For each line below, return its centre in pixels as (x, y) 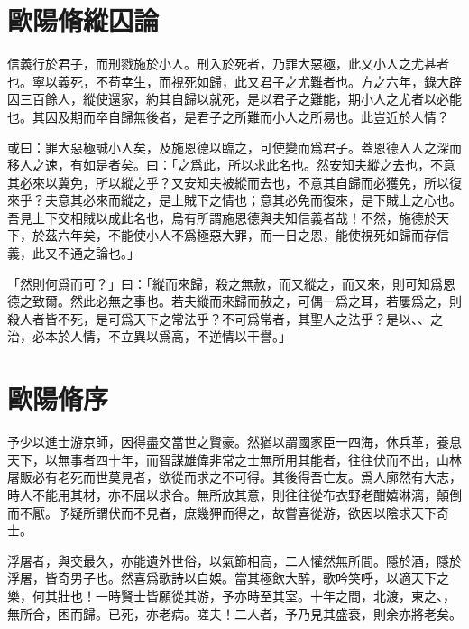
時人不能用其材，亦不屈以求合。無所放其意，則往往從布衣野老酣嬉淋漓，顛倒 (234, 494)
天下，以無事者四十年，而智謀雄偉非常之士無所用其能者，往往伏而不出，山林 (234, 459)
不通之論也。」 (98, 253)
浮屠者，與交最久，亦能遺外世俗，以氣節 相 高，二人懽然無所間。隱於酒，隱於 (234, 560)
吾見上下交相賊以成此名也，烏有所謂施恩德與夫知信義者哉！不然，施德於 (222, 217)
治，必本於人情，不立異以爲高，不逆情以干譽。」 (149, 336)
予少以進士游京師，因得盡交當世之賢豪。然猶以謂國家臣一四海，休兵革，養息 (234, 442)
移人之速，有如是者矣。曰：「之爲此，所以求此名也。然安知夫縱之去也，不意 (231, 165)
